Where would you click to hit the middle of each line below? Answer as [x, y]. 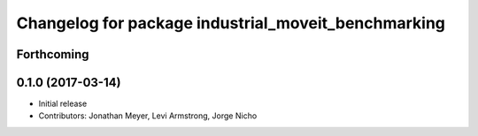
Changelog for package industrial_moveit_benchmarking [231, 23]
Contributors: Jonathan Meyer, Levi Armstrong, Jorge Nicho [148, 116]
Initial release [63, 104]
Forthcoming [53, 54]
